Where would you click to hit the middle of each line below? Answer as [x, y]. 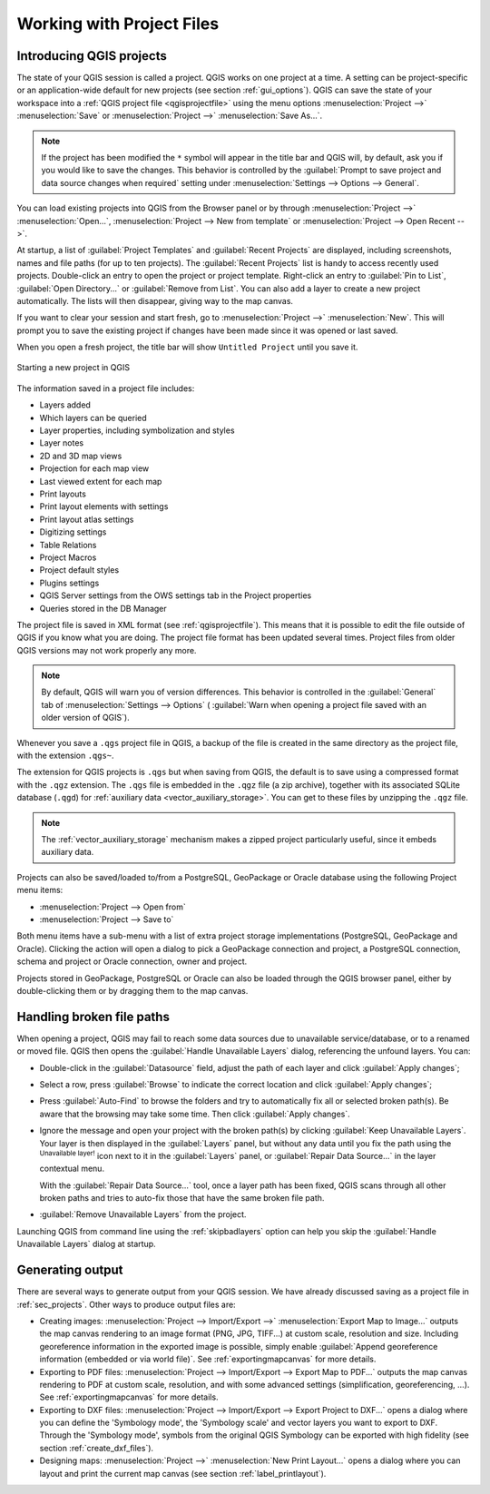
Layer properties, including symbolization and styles [137, 430]
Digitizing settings [73, 532]
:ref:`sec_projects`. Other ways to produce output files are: [126, 1304]
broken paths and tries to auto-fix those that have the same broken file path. [182, 1198]
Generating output [70, 1270]
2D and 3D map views [81, 456]
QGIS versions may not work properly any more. [107, 650]
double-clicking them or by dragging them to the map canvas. [132, 990]
